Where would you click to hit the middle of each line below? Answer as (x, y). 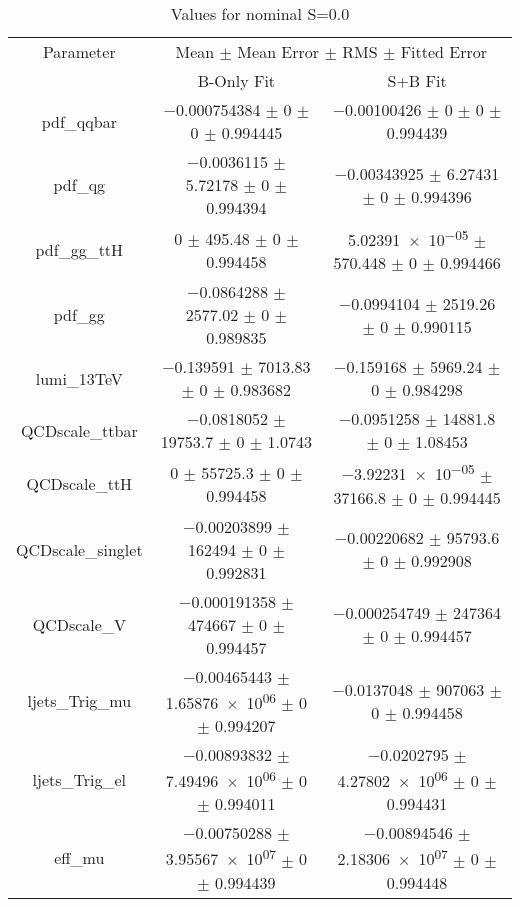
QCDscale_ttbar (79, 430)
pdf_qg (79, 184)
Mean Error (278, 51)
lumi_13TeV (79, 378)
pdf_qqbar (79, 121)
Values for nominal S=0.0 (260, 13)
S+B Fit (417, 80)
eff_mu (79, 857)
